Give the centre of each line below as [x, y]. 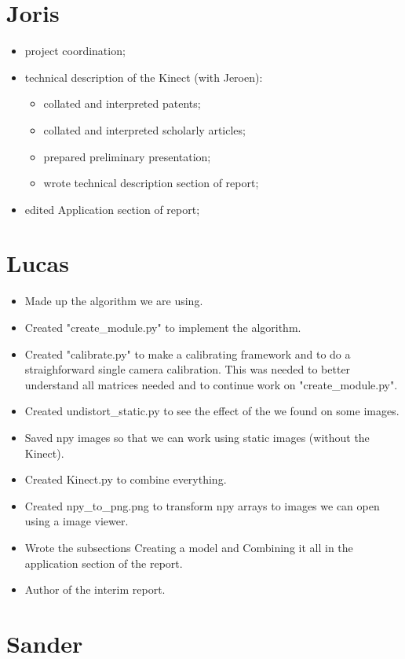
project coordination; [75, 51]
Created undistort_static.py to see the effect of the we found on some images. [212, 411]
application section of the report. [104, 563]
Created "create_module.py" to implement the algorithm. [163, 327]
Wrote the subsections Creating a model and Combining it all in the [189, 547]
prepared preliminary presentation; [127, 156]
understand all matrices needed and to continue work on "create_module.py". [211, 384]
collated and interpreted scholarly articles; [144, 129]
